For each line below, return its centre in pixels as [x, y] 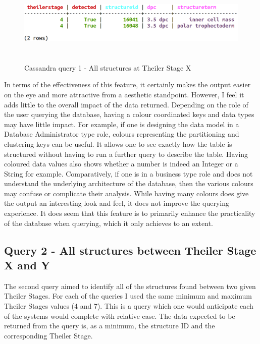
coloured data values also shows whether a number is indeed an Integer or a [121, 164]
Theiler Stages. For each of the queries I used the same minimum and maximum [128, 296]
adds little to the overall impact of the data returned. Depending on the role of [126, 104]
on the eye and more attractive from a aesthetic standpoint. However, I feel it [124, 94]
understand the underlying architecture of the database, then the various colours [129, 183]
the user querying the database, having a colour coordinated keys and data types [129, 114]
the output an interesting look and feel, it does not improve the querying [117, 203]
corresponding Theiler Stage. [48, 335]
